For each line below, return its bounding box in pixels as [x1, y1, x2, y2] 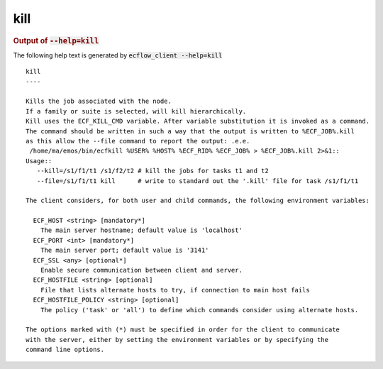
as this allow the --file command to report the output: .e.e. [26, 137, 250, 145]
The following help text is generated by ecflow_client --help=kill [13, 50, 223, 60]
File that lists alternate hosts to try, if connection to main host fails [40, 286, 310, 294]
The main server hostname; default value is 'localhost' [40, 226, 243, 234]
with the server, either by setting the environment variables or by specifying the [26, 336, 329, 343]
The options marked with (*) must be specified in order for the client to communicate [26, 326, 340, 334]
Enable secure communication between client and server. [40, 266, 243, 275]
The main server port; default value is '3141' [40, 246, 209, 255]
